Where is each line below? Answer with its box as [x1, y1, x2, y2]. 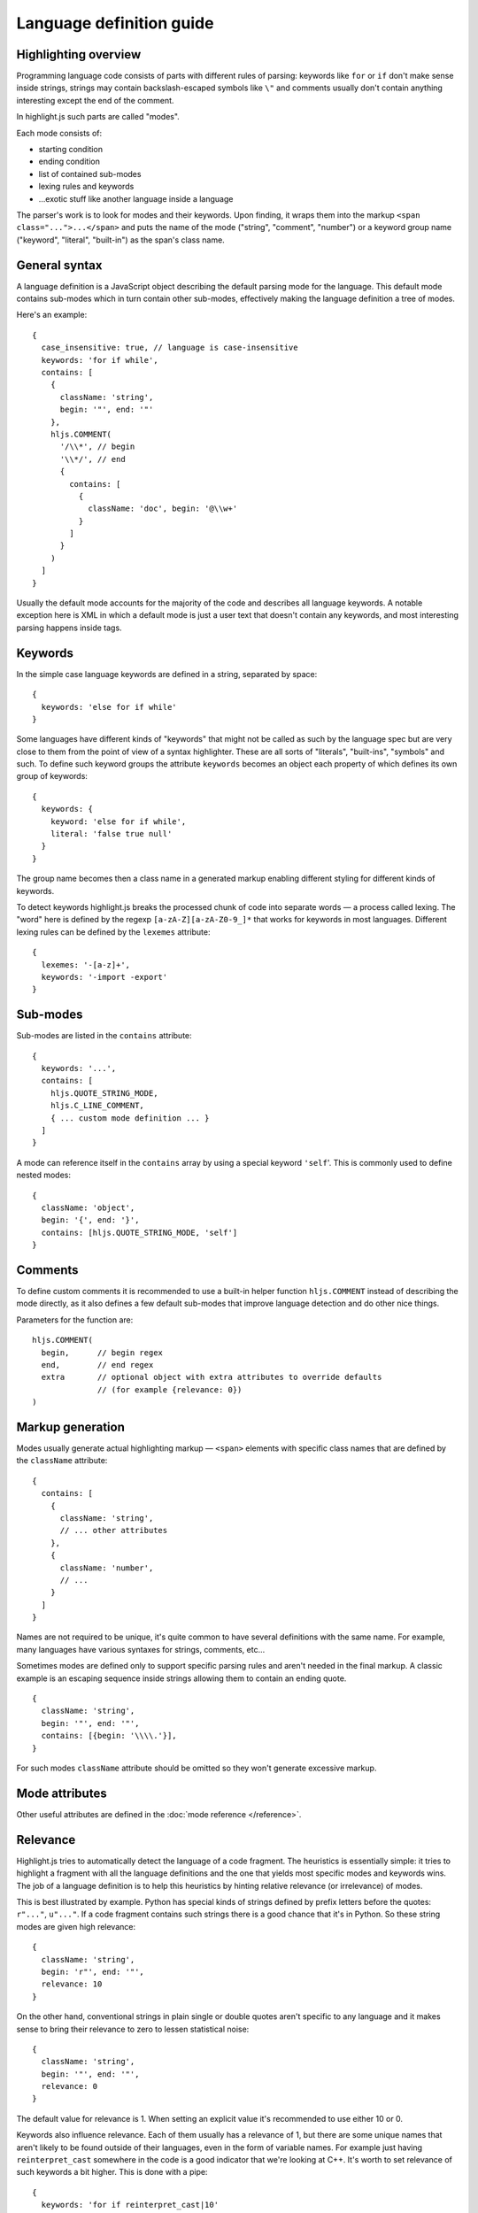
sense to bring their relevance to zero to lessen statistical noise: [16, 2024, 250, 2034]
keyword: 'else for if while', [50, 816, 187, 827]
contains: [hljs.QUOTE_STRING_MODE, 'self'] [41, 1227, 238, 1238]
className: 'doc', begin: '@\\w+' [88, 504, 238, 513]
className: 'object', [41, 1202, 135, 1213]
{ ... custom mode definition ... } [50, 1113, 210, 1123]
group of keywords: [16, 771, 89, 782]
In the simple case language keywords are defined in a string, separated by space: [16, 668, 318, 679]
